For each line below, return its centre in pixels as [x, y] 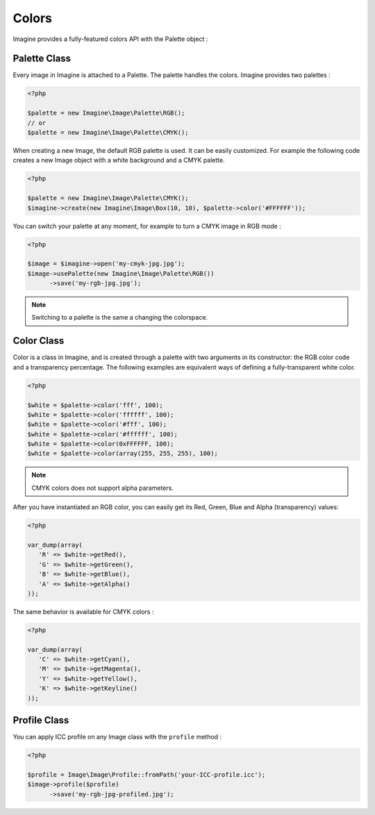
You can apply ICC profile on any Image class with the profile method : [117, 737]
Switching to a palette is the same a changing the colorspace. [120, 318]
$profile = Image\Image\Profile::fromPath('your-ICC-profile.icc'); [147, 774]
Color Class [39, 341]
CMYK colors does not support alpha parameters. [102, 488]
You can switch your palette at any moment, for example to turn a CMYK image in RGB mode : [147, 226]
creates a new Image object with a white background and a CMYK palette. [119, 160]
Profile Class [41, 720]
